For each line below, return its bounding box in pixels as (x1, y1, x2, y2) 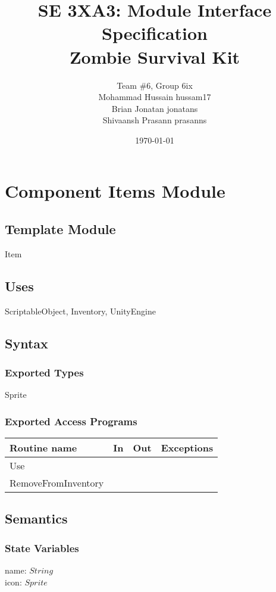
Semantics (5, 509, 68, 528)
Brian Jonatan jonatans (111, 102, 198, 114)
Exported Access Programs (5, 413, 137, 428)
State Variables (5, 540, 79, 555)
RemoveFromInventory (10, 476, 104, 490)
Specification (102, 21, 208, 45)
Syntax (5, 334, 48, 352)
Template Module (5, 220, 116, 238)
